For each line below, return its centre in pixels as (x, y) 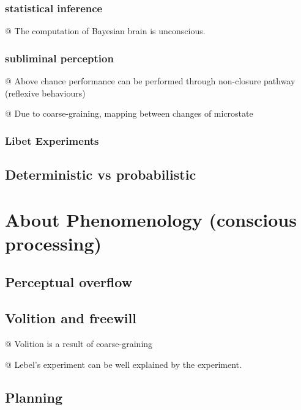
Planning (34, 397)
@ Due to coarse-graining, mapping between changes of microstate (129, 113)
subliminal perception (59, 58)
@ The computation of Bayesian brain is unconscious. (105, 31)
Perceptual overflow (69, 282)
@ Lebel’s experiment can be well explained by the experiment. (123, 364)
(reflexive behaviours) (45, 93)
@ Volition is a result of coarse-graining (79, 343)
